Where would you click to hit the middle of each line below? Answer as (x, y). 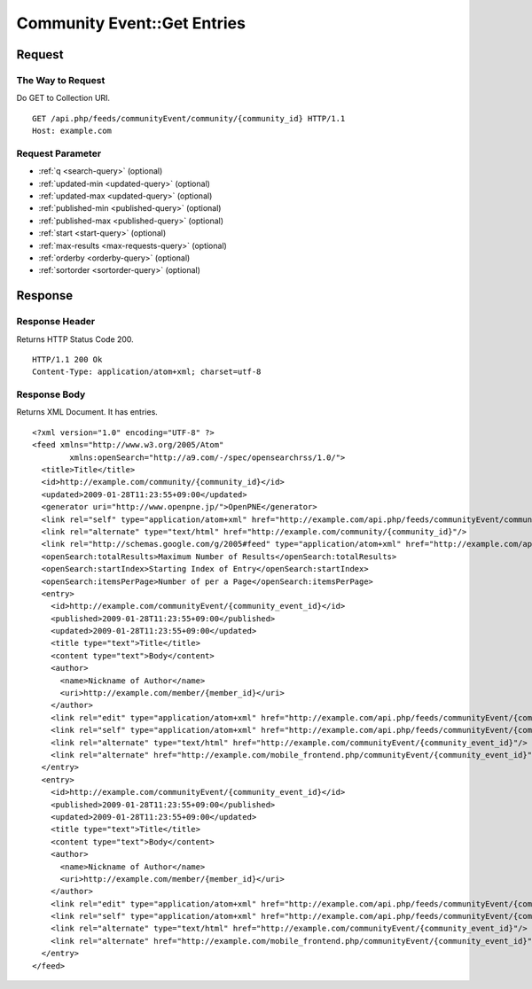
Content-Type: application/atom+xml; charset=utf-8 (147, 372)
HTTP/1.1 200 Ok (67, 359)
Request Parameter (59, 153)
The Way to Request (61, 80)
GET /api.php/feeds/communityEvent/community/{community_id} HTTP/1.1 (189, 118)
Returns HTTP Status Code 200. (75, 339)
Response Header (56, 322)
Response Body (51, 394)
